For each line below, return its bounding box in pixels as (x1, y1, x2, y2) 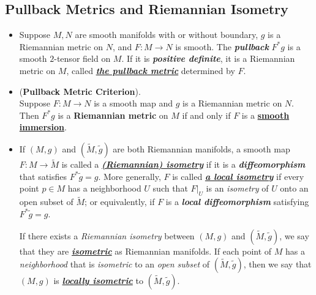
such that (152, 182, 188, 195)
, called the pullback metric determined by (66, 64, 235, 77)
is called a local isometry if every (172, 170, 304, 182)
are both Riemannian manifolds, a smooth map (113, 142, 290, 155)
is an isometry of (206, 182, 269, 195)
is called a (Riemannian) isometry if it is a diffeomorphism (61, 158, 306, 171)
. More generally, (98, 170, 161, 182)
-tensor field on (54, 52, 111, 65)
